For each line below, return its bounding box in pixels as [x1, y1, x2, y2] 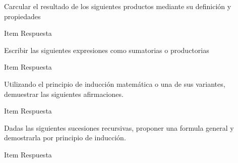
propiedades [4, 11, 41, 21]
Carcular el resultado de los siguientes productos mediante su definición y [4, 1, 231, 11]
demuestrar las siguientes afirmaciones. [4, 88, 124, 99]
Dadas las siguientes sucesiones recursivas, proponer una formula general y [4, 122, 234, 133]
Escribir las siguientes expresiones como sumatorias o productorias [4, 44, 209, 55]
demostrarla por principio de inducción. [4, 132, 126, 143]
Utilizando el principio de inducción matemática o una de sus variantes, [4, 78, 225, 89]
